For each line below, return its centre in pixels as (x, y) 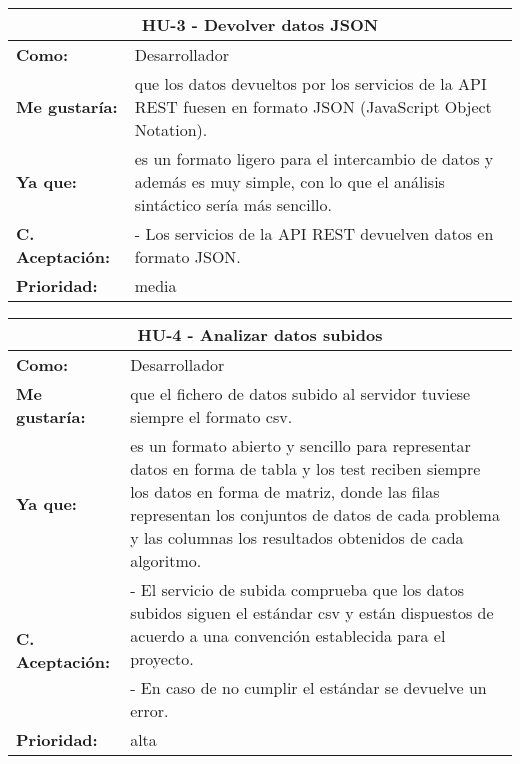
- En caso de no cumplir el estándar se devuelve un (308, 687)
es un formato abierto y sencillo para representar (300, 445)
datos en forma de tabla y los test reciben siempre (305, 468)
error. (149, 710)
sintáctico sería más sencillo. (233, 204)
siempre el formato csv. (211, 416)
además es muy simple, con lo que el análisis (289, 181)
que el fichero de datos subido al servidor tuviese (300, 393)
